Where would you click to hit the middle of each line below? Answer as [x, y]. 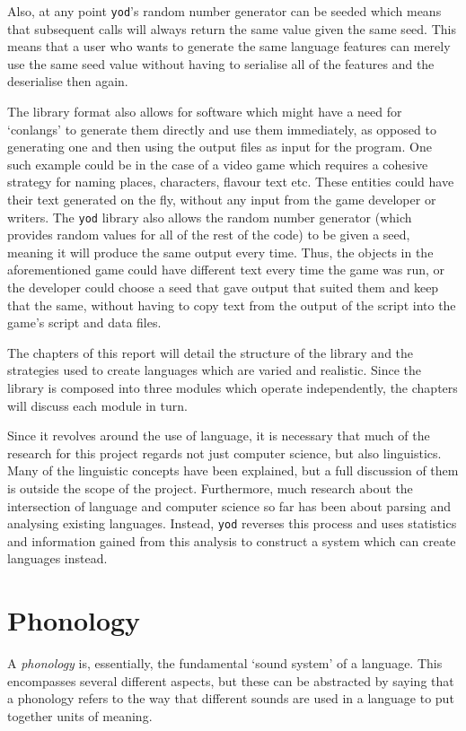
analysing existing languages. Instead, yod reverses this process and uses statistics [232, 523]
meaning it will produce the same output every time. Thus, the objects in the [220, 252]
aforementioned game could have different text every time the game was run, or [226, 270]
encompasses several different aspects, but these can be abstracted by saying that [231, 680]
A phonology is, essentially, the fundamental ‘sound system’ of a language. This [225, 663]
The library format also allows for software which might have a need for [205, 112]
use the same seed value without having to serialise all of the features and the [221, 63]
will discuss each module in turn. [97, 405]
